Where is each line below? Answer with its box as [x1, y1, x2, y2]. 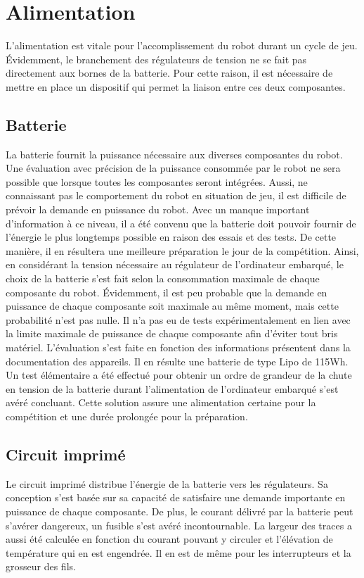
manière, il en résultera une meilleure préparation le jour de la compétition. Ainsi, [6, 243, 359, 258]
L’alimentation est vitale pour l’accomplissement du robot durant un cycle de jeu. [6, 38, 358, 53]
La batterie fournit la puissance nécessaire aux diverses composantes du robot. [6, 146, 343, 161]
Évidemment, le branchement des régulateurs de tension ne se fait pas [6, 51, 307, 66]
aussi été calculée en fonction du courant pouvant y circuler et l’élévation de [6, 532, 333, 546]
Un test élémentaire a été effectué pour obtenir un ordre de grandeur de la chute [6, 367, 352, 382]
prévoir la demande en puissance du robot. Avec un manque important [6, 202, 310, 217]
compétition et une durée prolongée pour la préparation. [6, 408, 248, 423]
